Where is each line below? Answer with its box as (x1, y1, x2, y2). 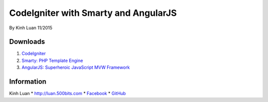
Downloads (9, 38, 45, 46)
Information (9, 77, 47, 86)
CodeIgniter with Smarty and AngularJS (9, 7, 177, 18)
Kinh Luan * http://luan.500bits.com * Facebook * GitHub (9, 91, 126, 97)
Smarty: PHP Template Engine (21, 57, 83, 63)
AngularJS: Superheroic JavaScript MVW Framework (21, 64, 130, 70)
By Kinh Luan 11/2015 (9, 25, 53, 31)
